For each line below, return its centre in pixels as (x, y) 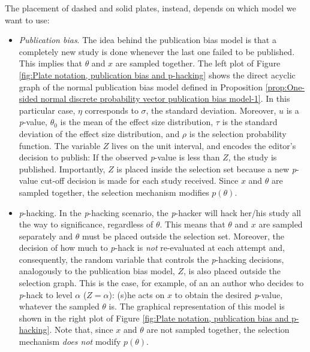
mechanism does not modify (70, 342)
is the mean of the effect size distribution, (137, 122)
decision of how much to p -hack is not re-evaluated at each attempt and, (152, 248)
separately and (46, 236)
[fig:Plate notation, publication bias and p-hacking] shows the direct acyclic (157, 75)
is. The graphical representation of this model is (197, 306)
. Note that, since (81, 330)
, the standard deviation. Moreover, (211, 110)
